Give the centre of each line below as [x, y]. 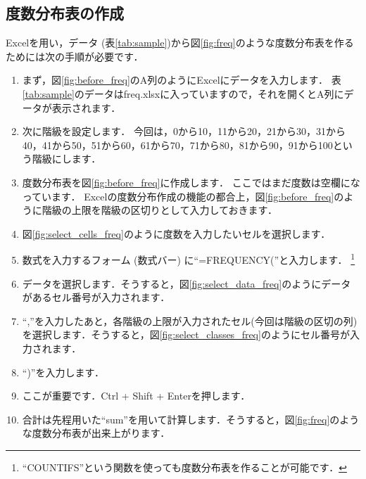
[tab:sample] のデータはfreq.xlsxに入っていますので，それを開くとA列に [183, 93]
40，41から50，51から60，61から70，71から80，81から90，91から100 [177, 145]
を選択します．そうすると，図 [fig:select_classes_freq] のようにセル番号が [186, 334]
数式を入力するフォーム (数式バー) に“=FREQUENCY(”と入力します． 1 [189, 258]
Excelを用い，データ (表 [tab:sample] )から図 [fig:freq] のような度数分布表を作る [180, 43]
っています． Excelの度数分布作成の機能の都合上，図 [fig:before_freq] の [183, 196]
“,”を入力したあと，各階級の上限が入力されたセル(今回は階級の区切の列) [190, 320]
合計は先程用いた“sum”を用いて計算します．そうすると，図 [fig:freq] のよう [191, 419]
